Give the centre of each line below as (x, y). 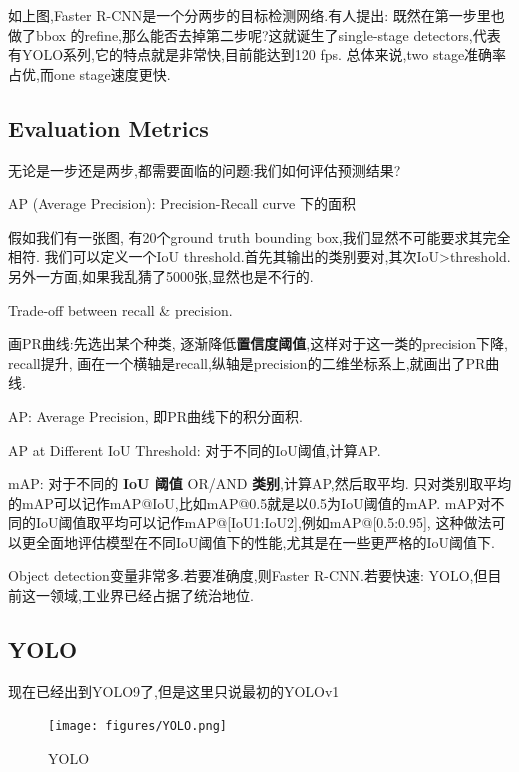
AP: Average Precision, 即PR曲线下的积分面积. (155, 415)
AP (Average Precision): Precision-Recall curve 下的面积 (182, 203)
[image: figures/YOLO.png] (137, 726)
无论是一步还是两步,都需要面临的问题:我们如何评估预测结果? (204, 169)
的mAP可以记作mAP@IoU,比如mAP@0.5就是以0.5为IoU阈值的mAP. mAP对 (249, 502)
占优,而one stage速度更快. (89, 73)
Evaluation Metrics (108, 127)
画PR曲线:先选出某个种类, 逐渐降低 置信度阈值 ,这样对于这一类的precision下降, (258, 343)
